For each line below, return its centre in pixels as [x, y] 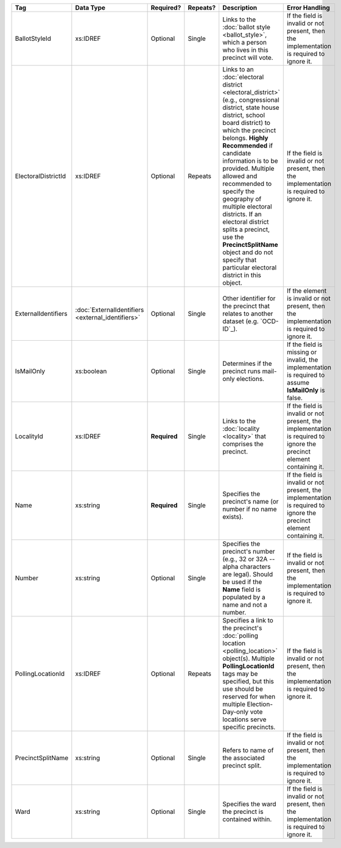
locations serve [244, 719]
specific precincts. [249, 727]
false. [294, 398]
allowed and [240, 176]
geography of [242, 199]
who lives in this [246, 50]
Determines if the [247, 364]
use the [233, 237]
